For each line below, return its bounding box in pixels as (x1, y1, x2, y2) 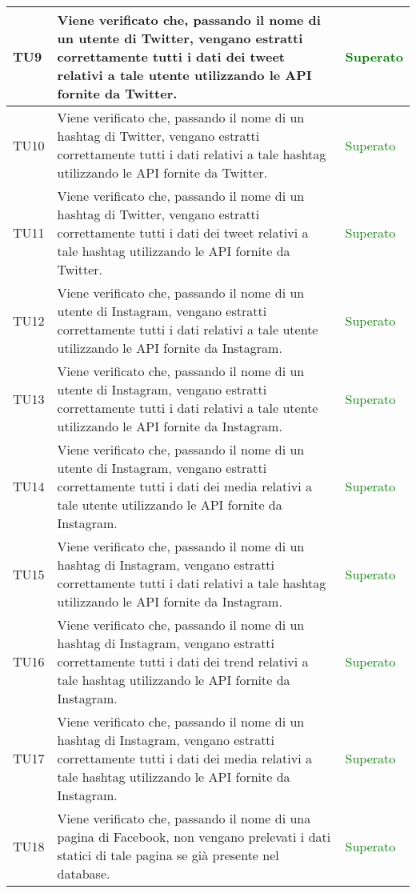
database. (57, 864, 110, 883)
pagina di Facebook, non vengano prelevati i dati (57, 827, 331, 846)
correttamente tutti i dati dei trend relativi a (57, 652, 309, 671)
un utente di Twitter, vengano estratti (57, 29, 303, 47)
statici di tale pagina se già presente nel (57, 846, 279, 864)
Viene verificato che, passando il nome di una (57, 809, 311, 827)
